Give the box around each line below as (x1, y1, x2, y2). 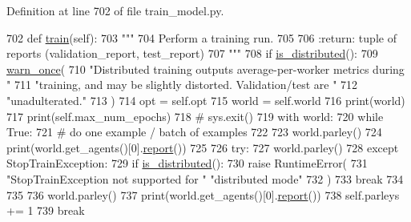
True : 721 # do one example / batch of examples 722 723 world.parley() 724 (6, 123, 382, 140)
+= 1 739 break (6, 202, 85, 219)
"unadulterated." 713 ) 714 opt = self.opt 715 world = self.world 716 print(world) (6, 91, 405, 108)
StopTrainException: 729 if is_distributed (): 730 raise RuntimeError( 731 (6, 155, 368, 172)
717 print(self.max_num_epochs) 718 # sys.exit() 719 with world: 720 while (6, 107, 384, 124)
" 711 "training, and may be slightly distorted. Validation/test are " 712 (6, 76, 358, 93)
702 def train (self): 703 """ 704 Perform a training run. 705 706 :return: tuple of (6, 29, 397, 46)
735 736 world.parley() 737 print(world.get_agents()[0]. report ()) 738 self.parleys (6, 186, 400, 203)
